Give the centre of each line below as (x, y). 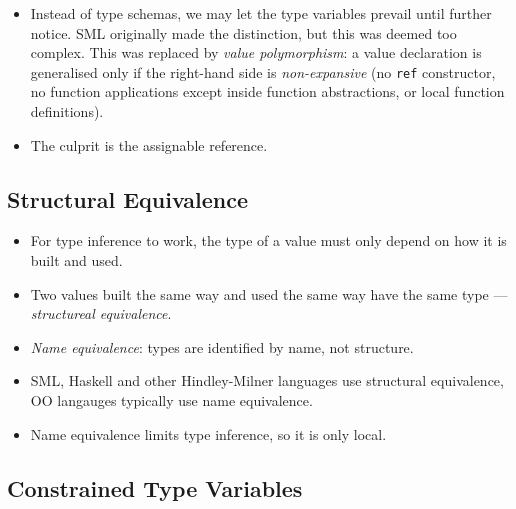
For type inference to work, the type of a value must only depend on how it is (268, 240)
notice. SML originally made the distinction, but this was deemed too (243, 32)
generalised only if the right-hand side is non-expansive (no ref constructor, (263, 71)
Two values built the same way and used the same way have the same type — (269, 293)
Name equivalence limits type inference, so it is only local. (208, 433)
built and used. (76, 260)
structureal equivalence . (101, 313)
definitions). (67, 111)
